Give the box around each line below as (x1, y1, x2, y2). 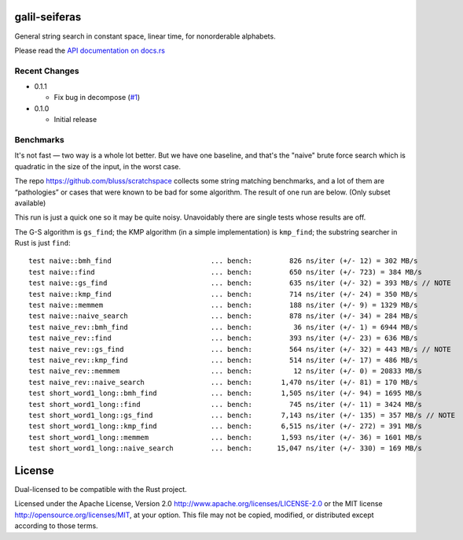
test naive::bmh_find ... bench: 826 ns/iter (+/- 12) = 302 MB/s (28, 257, 418, 265)
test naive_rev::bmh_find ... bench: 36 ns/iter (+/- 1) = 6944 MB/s (28, 323, 418, 331)
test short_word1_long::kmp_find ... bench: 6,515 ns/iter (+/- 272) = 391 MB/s (28, 422, 422, 431)
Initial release (53, 115, 97, 124)
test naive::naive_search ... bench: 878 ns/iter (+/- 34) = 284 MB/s (28, 312, 418, 320)
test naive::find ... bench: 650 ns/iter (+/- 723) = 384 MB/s (28, 268, 422, 276)
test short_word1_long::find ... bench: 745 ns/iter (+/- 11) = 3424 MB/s (28, 400, 422, 409)
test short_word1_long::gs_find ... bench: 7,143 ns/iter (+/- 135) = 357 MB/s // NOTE (28, 410, 456, 420)
